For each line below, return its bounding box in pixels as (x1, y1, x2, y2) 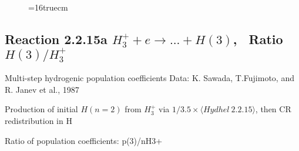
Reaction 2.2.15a (5, 29, 107, 48)
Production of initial (5, 103, 78, 115)
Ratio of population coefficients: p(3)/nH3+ (5, 134, 163, 146)
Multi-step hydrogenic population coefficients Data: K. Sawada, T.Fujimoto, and (5, 72, 294, 84)
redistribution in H (5, 114, 72, 126)
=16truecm (28, 1, 68, 13)
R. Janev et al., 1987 (5, 83, 79, 95)
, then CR (255, 103, 291, 115)
